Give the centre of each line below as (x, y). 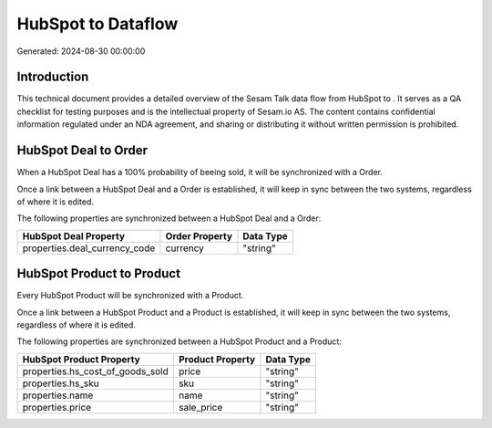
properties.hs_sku (61, 383)
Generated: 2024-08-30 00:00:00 (81, 51)
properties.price (57, 407)
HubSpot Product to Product (99, 274)
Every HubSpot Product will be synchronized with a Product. (130, 296)
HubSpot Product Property (81, 359)
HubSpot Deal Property (74, 235)
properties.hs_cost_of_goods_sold (95, 371)
